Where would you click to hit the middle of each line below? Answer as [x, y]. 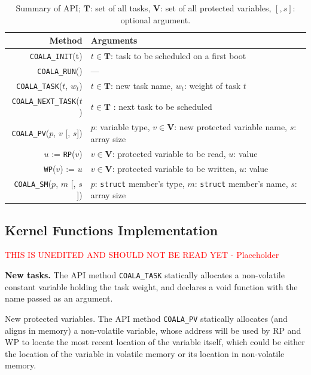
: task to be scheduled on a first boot [179, 56]
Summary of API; [48, 8]
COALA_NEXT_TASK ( [45, 100]
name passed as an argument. [59, 298]
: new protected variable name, [231, 127]
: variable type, [122, 127]
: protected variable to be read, [169, 153]
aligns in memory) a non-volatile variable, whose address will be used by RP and [153, 330]
